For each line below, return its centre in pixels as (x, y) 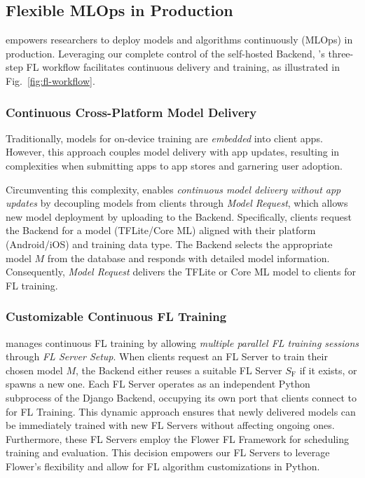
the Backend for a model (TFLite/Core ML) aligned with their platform (161, 230)
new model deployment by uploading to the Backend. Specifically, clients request (179, 216)
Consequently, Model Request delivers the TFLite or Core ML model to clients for (181, 272)
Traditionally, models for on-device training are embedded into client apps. (164, 138)
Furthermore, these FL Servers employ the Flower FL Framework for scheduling (177, 438)
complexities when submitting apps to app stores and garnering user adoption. (174, 165)
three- (341, 53)
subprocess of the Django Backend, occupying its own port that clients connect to (181, 397)
